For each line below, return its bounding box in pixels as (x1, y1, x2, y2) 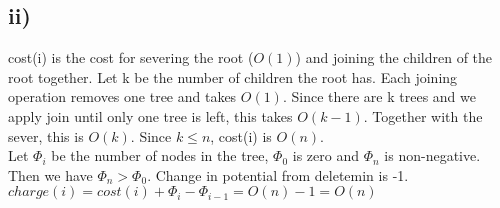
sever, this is (8, 125, 84, 146)
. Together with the (363, 105, 483, 126)
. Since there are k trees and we (282, 86, 476, 107)
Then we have (8, 164, 93, 185)
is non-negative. (384, 145, 481, 166)
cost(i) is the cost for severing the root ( (8, 47, 254, 68)
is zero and (292, 145, 359, 166)
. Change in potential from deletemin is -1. (147, 164, 409, 185)
